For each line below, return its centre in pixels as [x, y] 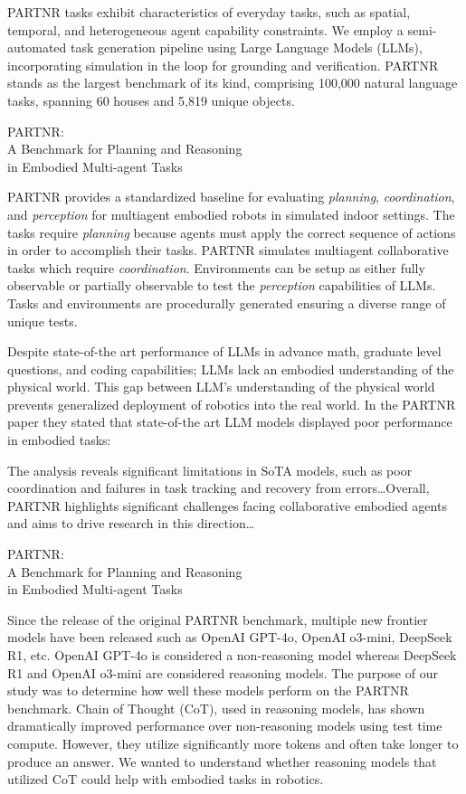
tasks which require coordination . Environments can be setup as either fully [216, 267]
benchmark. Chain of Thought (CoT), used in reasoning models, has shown [216, 708]
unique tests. [43, 321]
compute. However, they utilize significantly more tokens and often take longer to [233, 743]
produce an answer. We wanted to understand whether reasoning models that [222, 761]
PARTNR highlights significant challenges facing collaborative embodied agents [227, 505]
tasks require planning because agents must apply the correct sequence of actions [232, 232]
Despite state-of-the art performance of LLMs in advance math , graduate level [224, 351]
